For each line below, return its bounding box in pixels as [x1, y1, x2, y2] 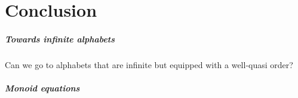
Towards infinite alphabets [5, 32, 115, 45]
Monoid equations [5, 82, 80, 94]
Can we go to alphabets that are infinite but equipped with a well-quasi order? [5, 58, 293, 71]
